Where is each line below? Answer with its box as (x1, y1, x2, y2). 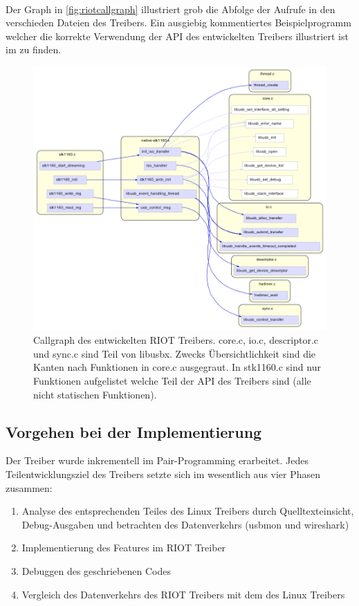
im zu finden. (6, 42, 62, 57)
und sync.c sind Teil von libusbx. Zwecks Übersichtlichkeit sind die (33, 346, 316, 360)
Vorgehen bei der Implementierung (6, 421, 262, 442)
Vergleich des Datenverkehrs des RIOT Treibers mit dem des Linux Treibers (21, 587, 345, 601)
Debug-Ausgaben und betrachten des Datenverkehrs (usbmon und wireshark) (21, 517, 349, 531)
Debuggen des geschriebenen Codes (21, 563, 171, 578)
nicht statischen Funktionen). (33, 387, 157, 401)
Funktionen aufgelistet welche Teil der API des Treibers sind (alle (33, 374, 311, 388)
